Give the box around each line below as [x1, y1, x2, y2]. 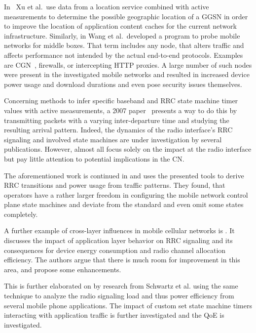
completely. [4, 208, 38, 219]
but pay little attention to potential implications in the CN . [4, 153, 184, 164]
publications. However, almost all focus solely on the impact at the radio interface [4, 144, 252, 154]
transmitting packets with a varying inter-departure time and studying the [4, 115, 229, 125]
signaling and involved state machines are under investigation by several [4, 134, 222, 144]
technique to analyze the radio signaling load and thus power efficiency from [4, 291, 234, 301]
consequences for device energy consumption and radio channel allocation [4, 245, 226, 255]
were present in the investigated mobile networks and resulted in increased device [4, 69, 250, 80]
